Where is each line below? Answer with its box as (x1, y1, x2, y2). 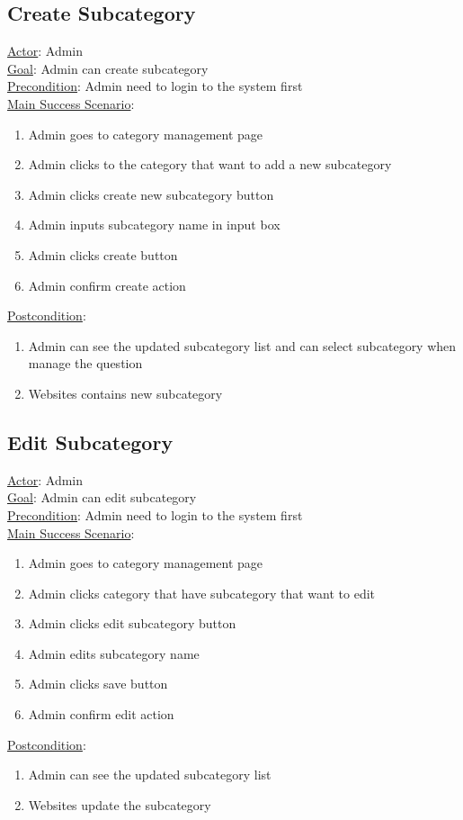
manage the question (28, 354, 143, 373)
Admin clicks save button (28, 674, 168, 693)
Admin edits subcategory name (28, 644, 200, 662)
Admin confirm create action (28, 275, 186, 294)
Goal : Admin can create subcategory (7, 59, 209, 77)
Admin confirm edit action (28, 705, 174, 724)
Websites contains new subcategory (28, 383, 223, 402)
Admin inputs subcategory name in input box (28, 215, 280, 234)
